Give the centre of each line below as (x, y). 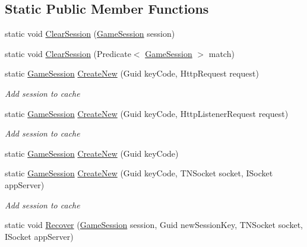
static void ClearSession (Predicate (68, 53)
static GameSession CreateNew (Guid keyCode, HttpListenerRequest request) (147, 113)
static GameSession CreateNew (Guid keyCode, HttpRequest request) (132, 73)
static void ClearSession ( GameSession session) (90, 34)
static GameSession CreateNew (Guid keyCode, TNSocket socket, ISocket (139, 173)
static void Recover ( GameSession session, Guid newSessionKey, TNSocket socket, (154, 225)
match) (221, 53)
